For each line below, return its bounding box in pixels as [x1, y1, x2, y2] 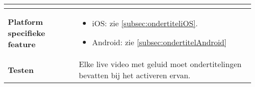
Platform [8, 16, 43, 27]
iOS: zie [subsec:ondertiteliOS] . [92, 17, 198, 29]
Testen [8, 64, 34, 75]
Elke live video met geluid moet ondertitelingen [78, 58, 242, 70]
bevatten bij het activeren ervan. [78, 70, 191, 81]
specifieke [8, 27, 46, 38]
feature [8, 38, 36, 50]
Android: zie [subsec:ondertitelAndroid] [92, 36, 227, 48]
